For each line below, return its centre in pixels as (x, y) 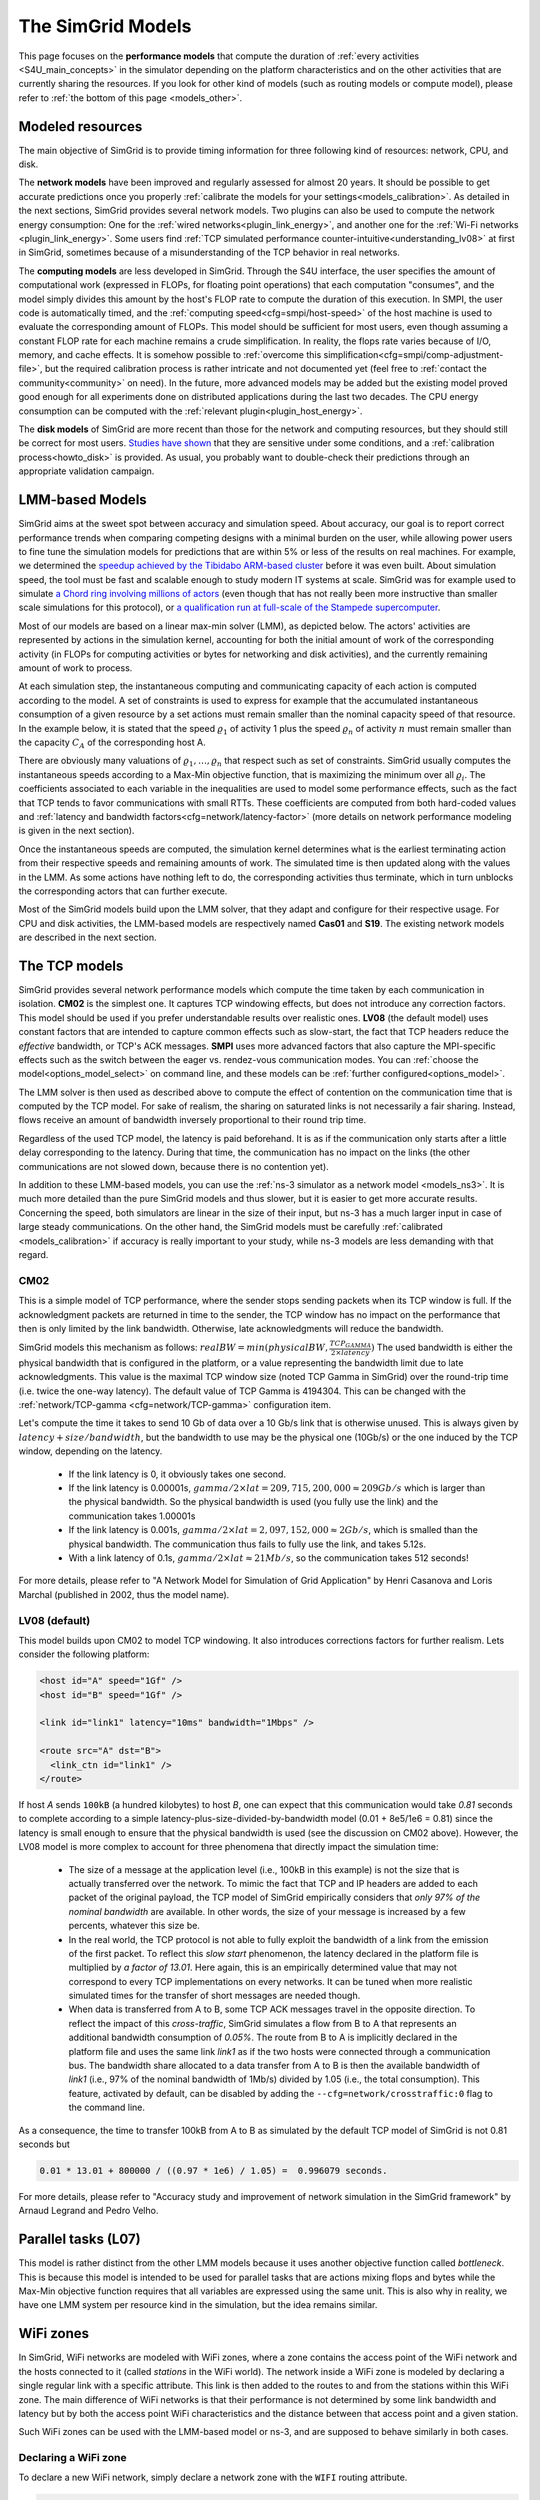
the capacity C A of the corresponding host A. (112, 743)
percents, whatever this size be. (134, 1926)
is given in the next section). (76, 831)
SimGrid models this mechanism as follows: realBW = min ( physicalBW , (173, 1347)
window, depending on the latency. (90, 1451)
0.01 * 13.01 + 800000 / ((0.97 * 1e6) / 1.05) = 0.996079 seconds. (213, 2170)
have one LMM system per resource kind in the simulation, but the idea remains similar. (198, 2305)
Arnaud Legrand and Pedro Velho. (88, 2211)
